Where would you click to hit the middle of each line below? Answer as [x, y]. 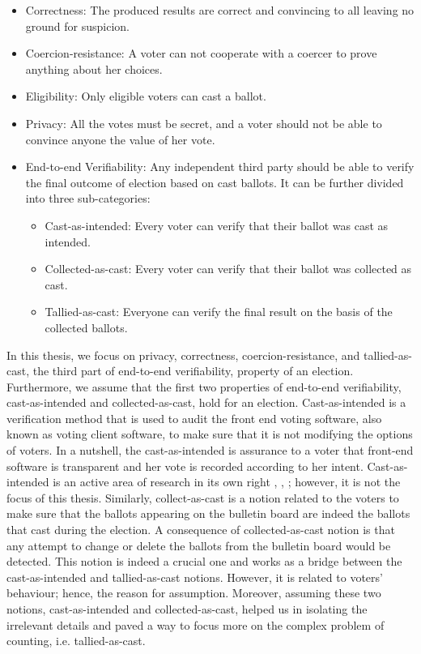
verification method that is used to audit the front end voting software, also [194, 418]
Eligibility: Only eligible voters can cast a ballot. [146, 96]
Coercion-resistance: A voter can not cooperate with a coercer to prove [201, 53]
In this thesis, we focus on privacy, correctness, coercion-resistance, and [183, 355]
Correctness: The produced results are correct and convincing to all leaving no [220, 10]
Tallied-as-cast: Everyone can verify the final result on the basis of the [219, 312]
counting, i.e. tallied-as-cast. [76, 641]
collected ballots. [86, 327]
